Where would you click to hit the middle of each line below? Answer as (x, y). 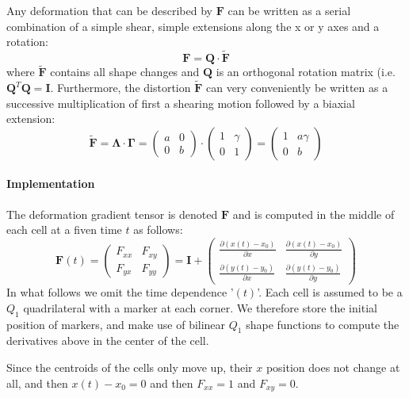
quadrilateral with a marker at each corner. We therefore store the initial (200, 307)
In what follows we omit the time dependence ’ (120, 292)
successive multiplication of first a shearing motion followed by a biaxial (181, 103)
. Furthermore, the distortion (120, 88)
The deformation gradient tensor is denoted (112, 214)
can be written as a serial (289, 10)
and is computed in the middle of (313, 214)
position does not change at (333, 367)
